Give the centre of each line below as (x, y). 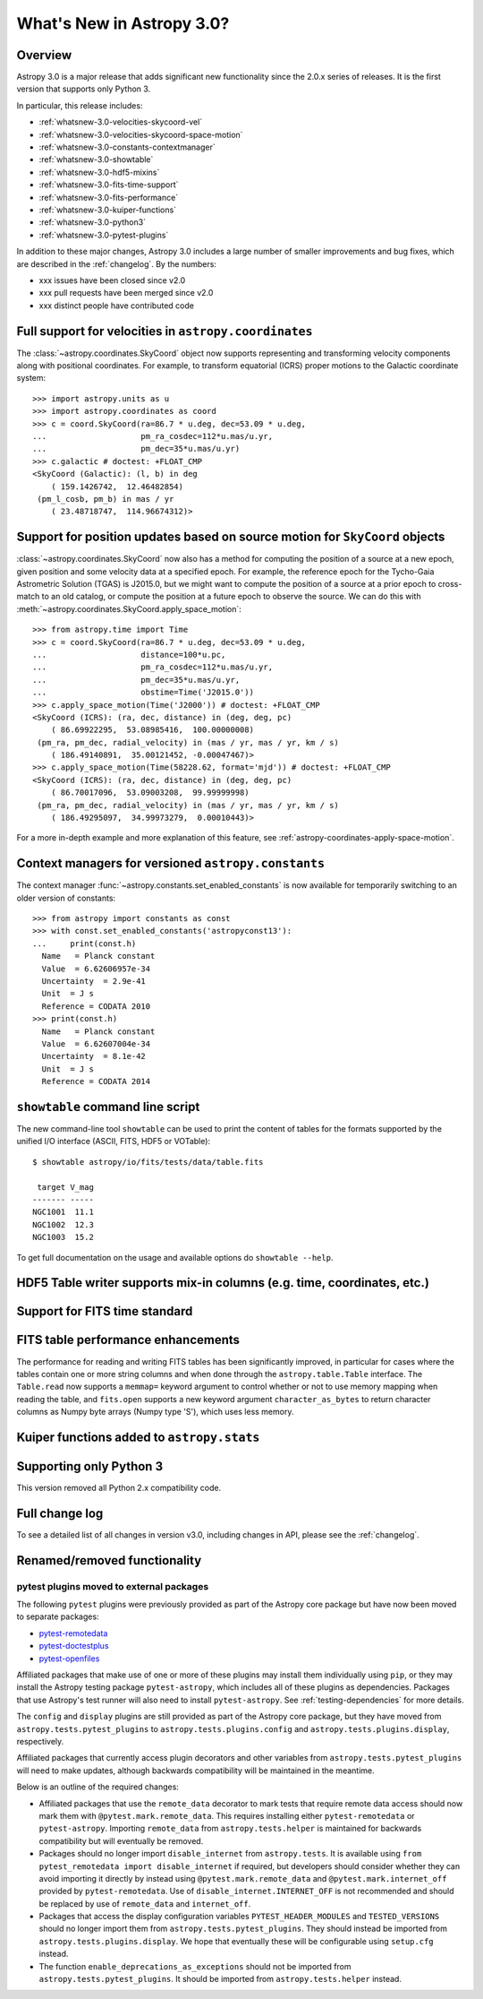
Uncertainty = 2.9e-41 (94, 982)
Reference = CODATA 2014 (96, 1081)
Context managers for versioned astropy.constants (171, 863)
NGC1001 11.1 (63, 1212)
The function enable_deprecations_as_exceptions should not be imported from (195, 1966)
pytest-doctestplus (74, 1646)
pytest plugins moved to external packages (113, 1586)
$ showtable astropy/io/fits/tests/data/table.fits (148, 1162)
